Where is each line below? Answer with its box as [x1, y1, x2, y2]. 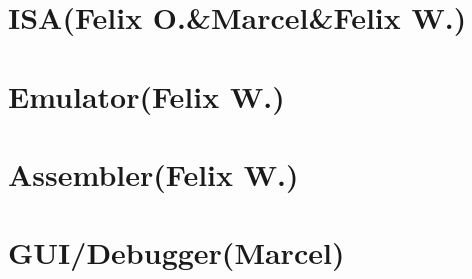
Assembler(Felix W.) [8, 153, 299, 194]
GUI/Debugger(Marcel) [8, 232, 345, 273]
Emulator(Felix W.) [8, 75, 285, 116]
